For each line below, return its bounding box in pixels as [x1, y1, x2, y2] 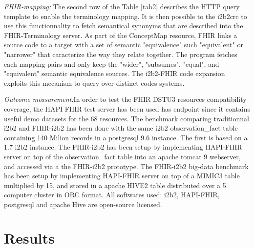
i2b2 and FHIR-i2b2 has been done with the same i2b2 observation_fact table [4, 123, 238, 133]
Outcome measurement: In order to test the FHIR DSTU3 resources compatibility [4, 94, 247, 104]
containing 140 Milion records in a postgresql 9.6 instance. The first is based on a [4, 132, 248, 142]
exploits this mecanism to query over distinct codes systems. [4, 77, 185, 88]
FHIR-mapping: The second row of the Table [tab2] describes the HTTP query [4, 1, 240, 11]
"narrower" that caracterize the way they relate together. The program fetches [4, 49, 237, 59]
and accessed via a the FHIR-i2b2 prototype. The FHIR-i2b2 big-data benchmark [4, 161, 249, 171]
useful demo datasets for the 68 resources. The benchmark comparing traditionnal [4, 113, 249, 123]
